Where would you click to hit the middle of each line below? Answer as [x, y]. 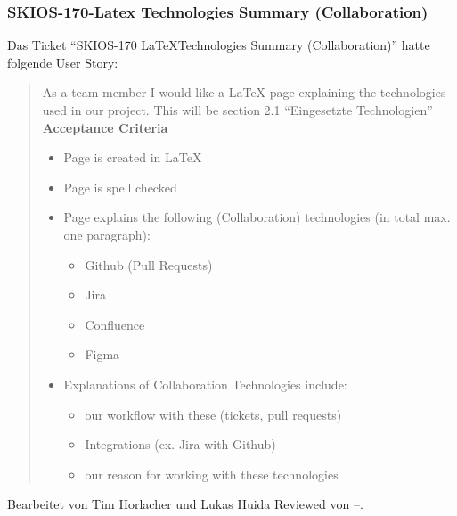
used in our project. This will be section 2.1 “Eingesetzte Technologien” [237, 110]
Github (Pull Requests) [149, 264]
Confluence [115, 324]
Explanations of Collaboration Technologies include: [205, 384]
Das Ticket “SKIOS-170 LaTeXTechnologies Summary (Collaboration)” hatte [219, 45]
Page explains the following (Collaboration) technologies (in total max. [257, 217]
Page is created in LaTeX [133, 157]
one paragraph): [107, 234]
